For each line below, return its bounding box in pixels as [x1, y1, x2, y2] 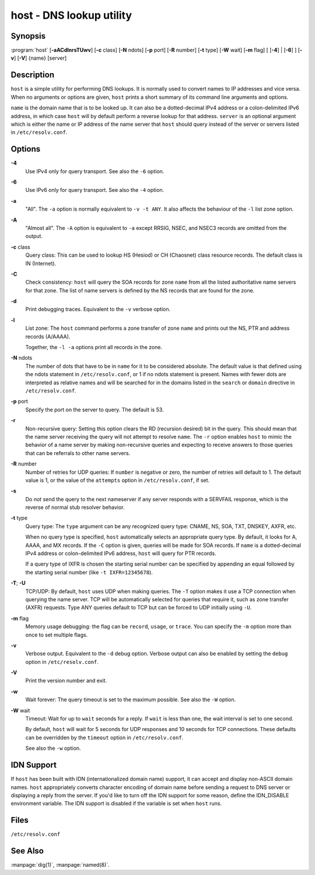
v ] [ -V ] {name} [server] [10, 54, 67, 61]
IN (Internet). [25, 260, 57, 267]
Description [10, 70, 55, 80]
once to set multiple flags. [25, 631, 88, 638]
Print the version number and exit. [25, 677, 107, 684]
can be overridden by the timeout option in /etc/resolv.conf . [25, 734, 184, 741]
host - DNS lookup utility [10, 9, 132, 22]
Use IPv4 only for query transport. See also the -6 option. [25, 167, 164, 175]
